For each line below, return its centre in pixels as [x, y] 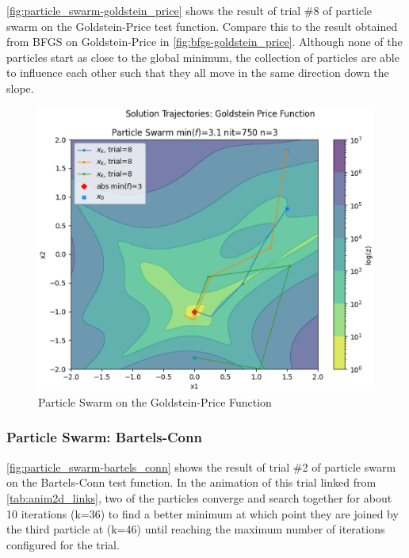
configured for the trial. [63, 544]
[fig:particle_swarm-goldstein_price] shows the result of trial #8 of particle [189, 10]
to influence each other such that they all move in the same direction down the [198, 73]
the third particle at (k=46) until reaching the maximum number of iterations [196, 529]
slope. [20, 88]
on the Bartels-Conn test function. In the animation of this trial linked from [191, 482]
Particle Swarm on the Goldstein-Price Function [155, 401]
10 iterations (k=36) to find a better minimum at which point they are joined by [203, 513]
